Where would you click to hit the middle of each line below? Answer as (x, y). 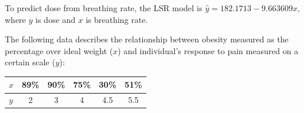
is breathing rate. (117, 19)
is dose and (55, 19)
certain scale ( (30, 62)
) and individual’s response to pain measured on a (208, 50)
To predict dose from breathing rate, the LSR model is (104, 8)
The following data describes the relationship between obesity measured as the (147, 39)
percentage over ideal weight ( (59, 50)
